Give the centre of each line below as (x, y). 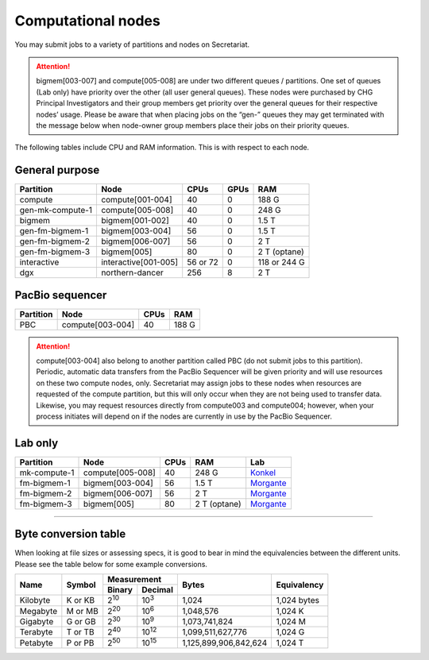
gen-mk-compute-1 (56, 210)
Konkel (263, 473)
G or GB (81, 622)
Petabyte (36, 643)
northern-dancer (132, 272)
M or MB (82, 611)
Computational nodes (87, 21)
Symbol (81, 585)
